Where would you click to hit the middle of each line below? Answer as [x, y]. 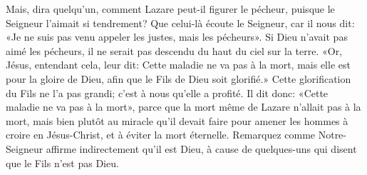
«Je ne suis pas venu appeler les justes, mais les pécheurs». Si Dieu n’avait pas [177, 37]
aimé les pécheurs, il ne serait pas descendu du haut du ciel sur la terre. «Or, [174, 50]
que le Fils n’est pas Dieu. [62, 162]
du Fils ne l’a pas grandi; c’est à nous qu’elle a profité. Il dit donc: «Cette [167, 92]
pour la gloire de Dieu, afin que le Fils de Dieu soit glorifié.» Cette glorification [179, 78]
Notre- [332, 135]
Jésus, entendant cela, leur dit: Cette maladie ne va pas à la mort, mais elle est [178, 65]
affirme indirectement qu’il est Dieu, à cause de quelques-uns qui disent [201, 148]
